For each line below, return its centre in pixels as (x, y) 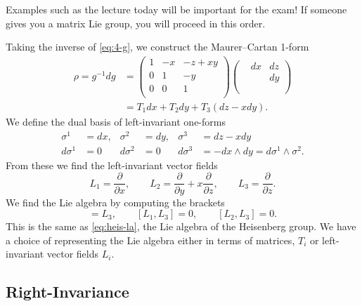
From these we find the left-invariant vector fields (112, 165)
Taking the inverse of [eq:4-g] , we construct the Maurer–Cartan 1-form (157, 47)
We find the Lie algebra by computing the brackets (115, 202)
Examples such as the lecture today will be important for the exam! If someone (176, 9)
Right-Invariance (67, 292)
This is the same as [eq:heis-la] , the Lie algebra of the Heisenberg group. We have (181, 226)
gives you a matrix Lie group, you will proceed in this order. (136, 23)
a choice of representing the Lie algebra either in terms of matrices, (150, 240)
